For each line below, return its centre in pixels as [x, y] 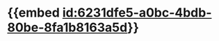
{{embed [34, 13]
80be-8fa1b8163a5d [67, 27]
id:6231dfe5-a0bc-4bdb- [137, 13]
